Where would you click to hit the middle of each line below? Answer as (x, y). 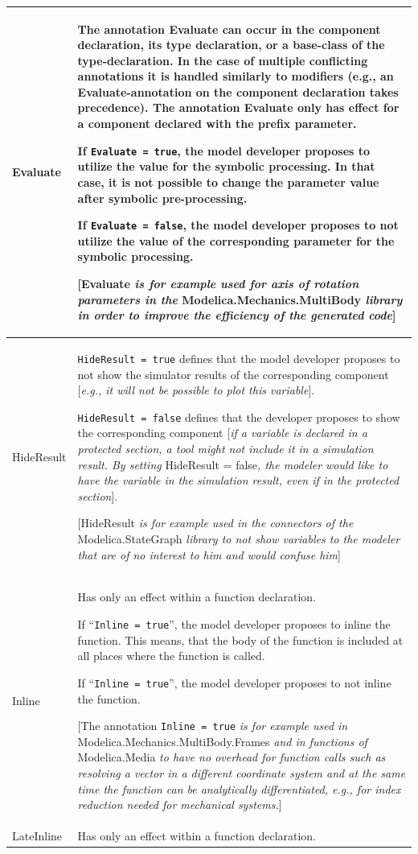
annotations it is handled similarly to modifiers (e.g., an (236, 76)
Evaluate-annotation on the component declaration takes (238, 91)
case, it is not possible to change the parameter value (228, 182)
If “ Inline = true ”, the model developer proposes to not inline (234, 682)
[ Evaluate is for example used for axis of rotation (218, 283)
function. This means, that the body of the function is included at (240, 639)
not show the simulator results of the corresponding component (233, 374)
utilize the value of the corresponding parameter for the (236, 240)
